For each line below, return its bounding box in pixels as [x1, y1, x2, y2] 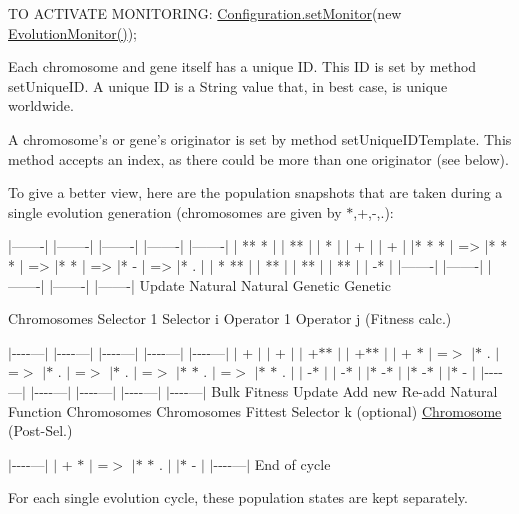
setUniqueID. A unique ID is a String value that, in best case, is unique [8, 75, 448, 96]
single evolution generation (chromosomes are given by [8, 201, 342, 222]
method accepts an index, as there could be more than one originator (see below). [8, 148, 509, 169]
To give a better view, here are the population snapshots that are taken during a [8, 182, 503, 203]
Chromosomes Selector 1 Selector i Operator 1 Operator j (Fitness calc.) [8, 308, 452, 329]
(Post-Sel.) [8, 420, 73, 441]
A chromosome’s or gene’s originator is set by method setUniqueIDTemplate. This [8, 128, 512, 149]
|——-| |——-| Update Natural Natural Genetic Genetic [49, 274, 391, 295]
